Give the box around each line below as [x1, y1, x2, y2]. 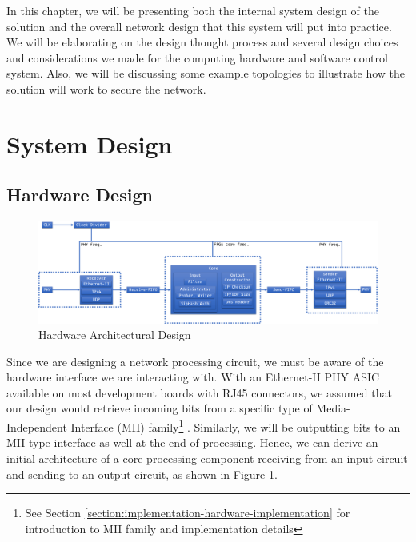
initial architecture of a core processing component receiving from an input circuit [6, 449, 408, 466]
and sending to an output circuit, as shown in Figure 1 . [6, 465, 278, 482]
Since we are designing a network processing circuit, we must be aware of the [6, 353, 384, 369]
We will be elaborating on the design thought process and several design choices [6, 34, 398, 50]
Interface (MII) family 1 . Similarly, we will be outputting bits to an [70, 416, 401, 435]
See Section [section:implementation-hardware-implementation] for [25, 504, 350, 521]
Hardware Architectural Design [38, 326, 191, 343]
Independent [6, 418, 67, 435]
